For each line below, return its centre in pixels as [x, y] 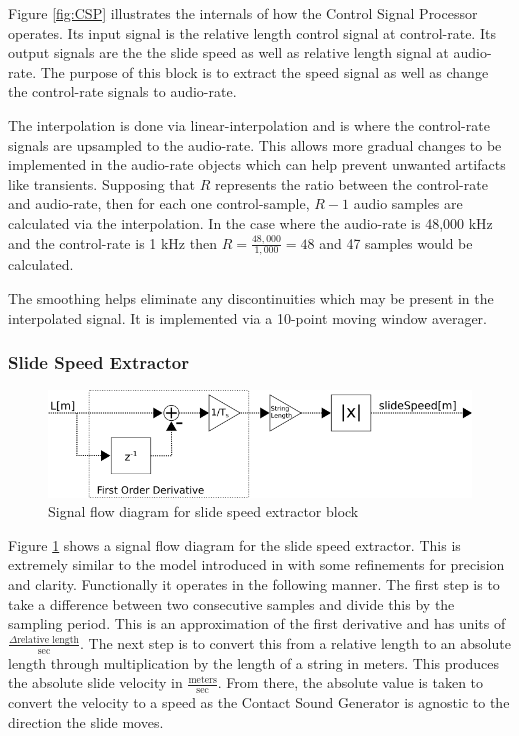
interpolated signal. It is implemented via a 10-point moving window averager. [247, 317]
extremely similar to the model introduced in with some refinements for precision [256, 564]
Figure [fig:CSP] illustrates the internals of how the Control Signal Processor [243, 13]
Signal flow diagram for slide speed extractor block [203, 511]
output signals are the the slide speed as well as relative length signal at [228, 52]
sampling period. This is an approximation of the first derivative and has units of [257, 623]
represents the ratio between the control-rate [351, 183]
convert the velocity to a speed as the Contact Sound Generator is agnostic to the [259, 702]
